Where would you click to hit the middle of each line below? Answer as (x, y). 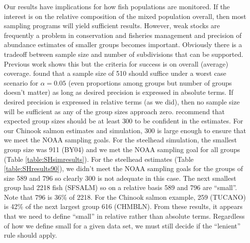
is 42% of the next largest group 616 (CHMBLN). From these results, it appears (123, 206)
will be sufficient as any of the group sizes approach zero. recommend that (114, 111)
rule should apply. (31, 235)
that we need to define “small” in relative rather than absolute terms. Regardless (125, 216)
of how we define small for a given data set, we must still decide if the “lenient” (122, 225)
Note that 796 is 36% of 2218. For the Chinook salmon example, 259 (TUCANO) (125, 197)
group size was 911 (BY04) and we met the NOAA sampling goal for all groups (122, 149)
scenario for (21, 82)
